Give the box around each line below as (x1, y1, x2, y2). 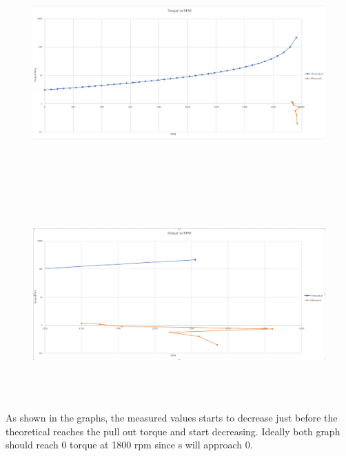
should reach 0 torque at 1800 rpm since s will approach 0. (6, 437, 253, 452)
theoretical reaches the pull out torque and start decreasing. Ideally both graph (6, 424, 340, 438)
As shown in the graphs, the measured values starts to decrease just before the (6, 410, 338, 424)
